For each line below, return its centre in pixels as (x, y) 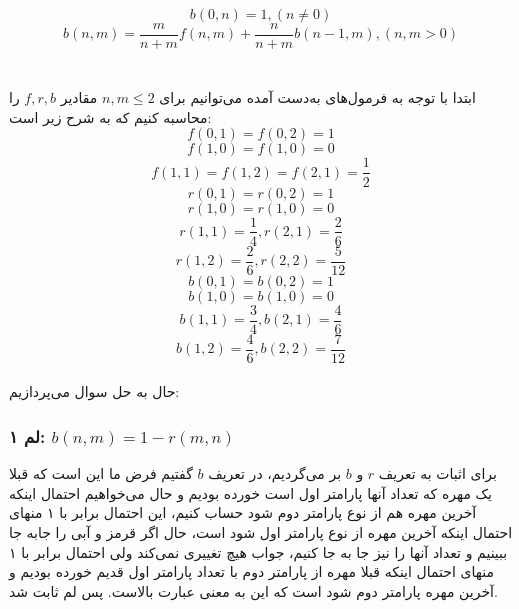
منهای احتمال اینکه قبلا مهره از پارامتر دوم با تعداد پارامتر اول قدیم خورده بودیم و (251, 571)
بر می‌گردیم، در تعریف (275, 473)
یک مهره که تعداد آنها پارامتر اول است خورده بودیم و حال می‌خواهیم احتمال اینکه (251, 492)
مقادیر (79, 97)
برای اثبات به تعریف (437, 473)
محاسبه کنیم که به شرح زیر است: (110, 116)
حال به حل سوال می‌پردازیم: (94, 391)
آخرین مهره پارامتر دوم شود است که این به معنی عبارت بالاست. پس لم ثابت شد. (253, 590)
